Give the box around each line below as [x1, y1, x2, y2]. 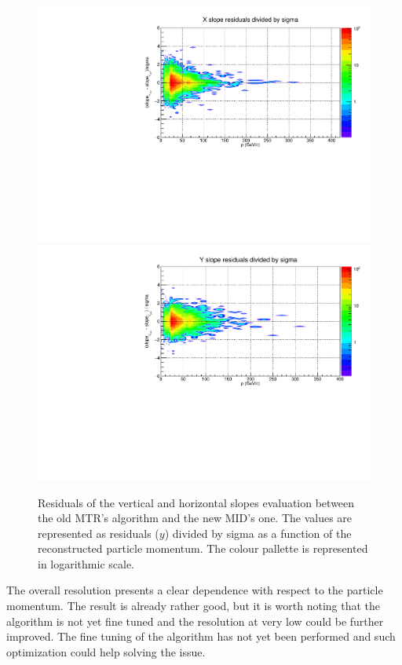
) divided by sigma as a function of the [164, 524, 352, 541]
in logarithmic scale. [38, 555, 135, 572]
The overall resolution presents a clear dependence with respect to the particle [6, 582, 383, 598]
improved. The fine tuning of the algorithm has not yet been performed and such [6, 628, 396, 645]
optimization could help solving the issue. [6, 643, 206, 660]
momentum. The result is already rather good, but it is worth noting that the [6, 597, 381, 614]
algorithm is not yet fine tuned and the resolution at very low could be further [6, 612, 384, 629]
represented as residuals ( [38, 524, 159, 541]
